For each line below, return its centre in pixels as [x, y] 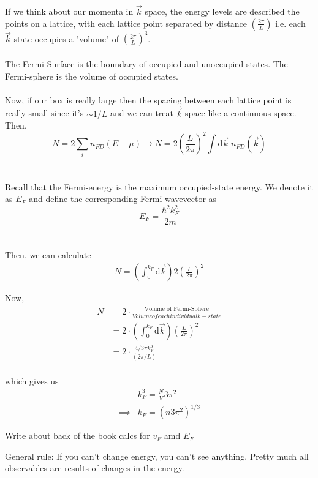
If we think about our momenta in [69, 11]
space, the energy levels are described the [222, 11]
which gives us [32, 380]
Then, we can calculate [48, 254]
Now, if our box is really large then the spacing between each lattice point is [148, 99]
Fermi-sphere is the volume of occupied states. [92, 76]
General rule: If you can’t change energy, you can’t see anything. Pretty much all [157, 456]
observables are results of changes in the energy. [95, 468]
